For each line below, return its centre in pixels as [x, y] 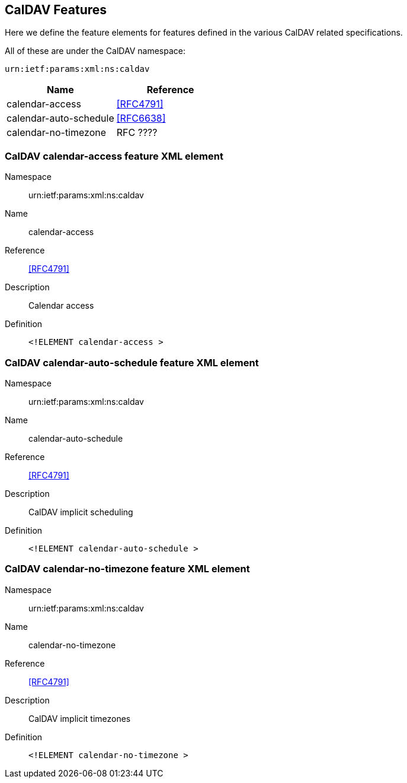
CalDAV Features [56, 10]
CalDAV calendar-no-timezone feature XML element [127, 569]
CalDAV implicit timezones [80, 718]
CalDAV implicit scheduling [81, 512]
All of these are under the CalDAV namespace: [95, 51]
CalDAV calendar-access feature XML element [114, 156]
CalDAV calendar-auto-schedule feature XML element [132, 362]
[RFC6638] [141, 118]
